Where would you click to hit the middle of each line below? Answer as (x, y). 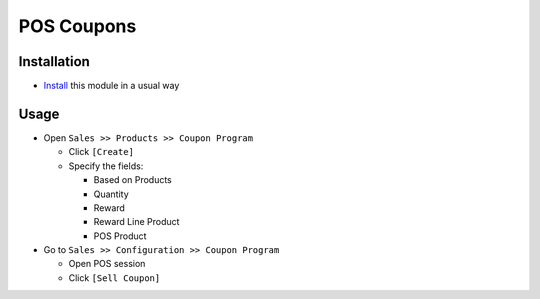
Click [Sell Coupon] (114, 277)
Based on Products (132, 180)
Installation (54, 61)
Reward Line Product (136, 222)
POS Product (120, 236)
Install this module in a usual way (111, 86)
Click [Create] (101, 152)
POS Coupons (77, 26)
